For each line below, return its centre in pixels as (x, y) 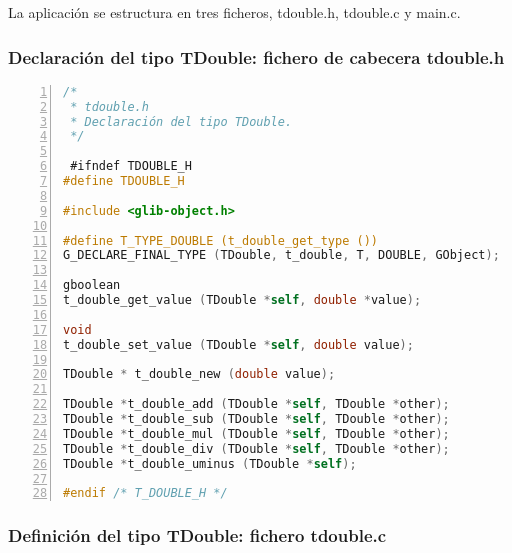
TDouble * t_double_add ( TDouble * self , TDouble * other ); (256, 404)
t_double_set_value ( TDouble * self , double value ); (238, 344)
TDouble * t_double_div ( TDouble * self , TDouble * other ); (256, 448)
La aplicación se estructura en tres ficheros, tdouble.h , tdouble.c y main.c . (234, 12)
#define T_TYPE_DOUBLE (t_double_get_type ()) (220, 240)
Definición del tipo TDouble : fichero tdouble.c (197, 535)
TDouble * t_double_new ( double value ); (199, 374)
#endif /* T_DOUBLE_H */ (145, 493)
